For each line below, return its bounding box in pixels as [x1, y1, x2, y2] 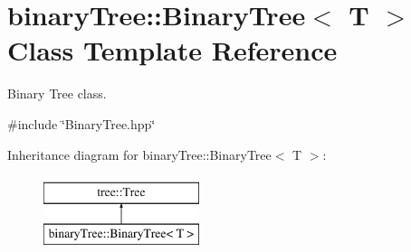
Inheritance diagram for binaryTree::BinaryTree [7, 145, 272, 163]
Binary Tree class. [7, 84, 107, 103]
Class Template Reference [7, 32, 338, 69]
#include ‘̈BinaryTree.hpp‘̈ [7, 114, 156, 133]
